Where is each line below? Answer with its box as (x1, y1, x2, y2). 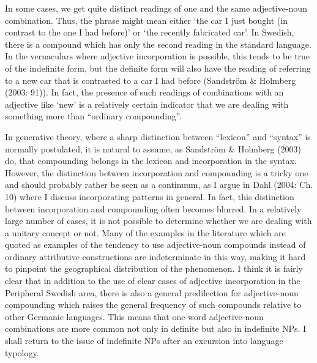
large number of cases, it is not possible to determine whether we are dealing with (5, 214, 312, 227)
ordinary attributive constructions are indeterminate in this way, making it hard (5, 250, 306, 263)
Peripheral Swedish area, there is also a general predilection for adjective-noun (5, 286, 299, 299)
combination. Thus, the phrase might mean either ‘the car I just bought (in (5, 13, 288, 26)
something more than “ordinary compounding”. (5, 110, 182, 122)
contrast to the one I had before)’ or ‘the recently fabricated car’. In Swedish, (5, 26, 294, 39)
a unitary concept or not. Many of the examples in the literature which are (5, 226, 286, 239)
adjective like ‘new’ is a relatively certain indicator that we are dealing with (5, 97, 289, 110)
